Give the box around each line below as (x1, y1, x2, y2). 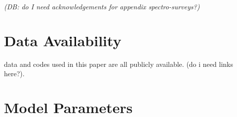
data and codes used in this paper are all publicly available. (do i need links (4, 58, 233, 69)
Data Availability (4, 30, 121, 50)
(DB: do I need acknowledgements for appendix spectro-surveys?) (4, 1, 200, 11)
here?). (4, 68, 25, 79)
